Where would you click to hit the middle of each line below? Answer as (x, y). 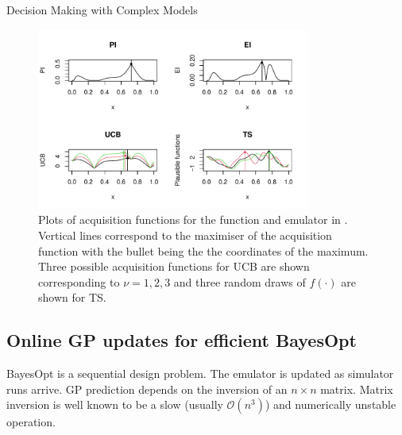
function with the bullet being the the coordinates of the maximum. (203, 250)
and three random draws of (240, 281)
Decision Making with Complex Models (102, 10)
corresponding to (79, 281)
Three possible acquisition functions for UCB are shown (174, 266)
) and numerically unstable (330, 404)
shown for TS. (72, 297)
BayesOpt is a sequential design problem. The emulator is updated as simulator (200, 373)
